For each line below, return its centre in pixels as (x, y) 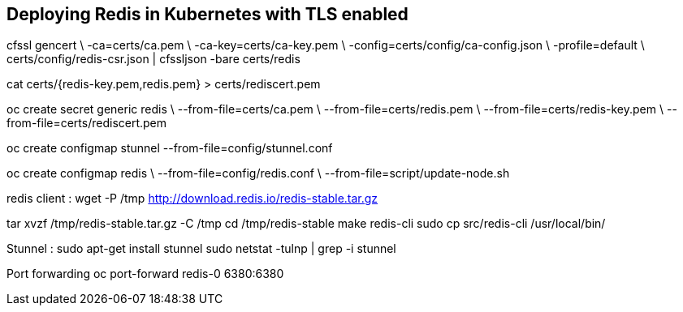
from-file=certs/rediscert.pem (87, 123)
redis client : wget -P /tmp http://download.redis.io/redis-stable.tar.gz (192, 199)
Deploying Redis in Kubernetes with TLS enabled (207, 14)
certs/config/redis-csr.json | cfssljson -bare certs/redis (153, 59)
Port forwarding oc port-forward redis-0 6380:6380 (145, 274)
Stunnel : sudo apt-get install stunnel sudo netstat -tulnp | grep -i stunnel (201, 249)
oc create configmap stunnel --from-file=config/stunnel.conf (170, 148)
